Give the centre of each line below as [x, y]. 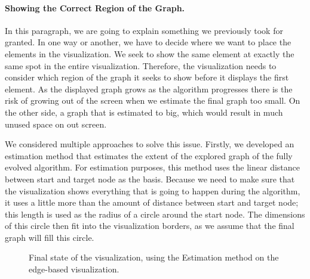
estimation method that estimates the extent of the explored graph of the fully [149, 155]
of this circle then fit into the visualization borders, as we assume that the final [150, 226]
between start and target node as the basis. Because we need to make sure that [150, 179]
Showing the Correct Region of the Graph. [95, 7]
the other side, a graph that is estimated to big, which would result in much [144, 112]
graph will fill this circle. [50, 237]
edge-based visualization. [74, 269]
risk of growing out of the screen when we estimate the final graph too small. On [153, 100]
